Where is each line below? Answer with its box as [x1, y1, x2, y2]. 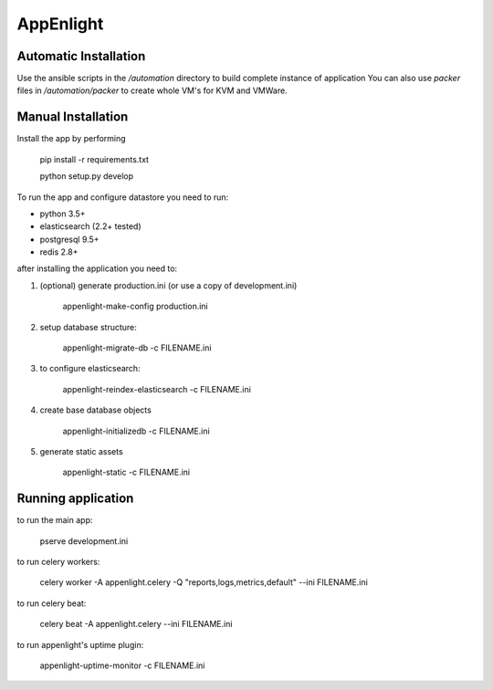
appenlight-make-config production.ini [62, 301, 209, 312]
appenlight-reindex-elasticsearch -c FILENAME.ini [62, 383, 251, 394]
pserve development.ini [39, 535, 129, 547]
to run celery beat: [16, 598, 87, 609]
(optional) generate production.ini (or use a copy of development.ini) [39, 279, 298, 291]
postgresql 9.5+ [39, 234, 100, 245]
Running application [16, 491, 134, 507]
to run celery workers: [16, 557, 100, 568]
